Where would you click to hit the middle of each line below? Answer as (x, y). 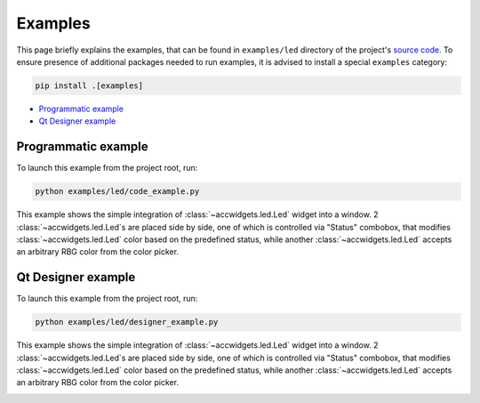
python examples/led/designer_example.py (127, 322)
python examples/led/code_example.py (117, 192)
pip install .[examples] (89, 85)
